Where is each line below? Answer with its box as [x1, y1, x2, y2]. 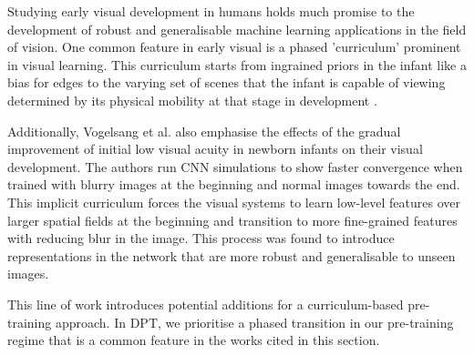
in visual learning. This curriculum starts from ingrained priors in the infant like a [7, 55, 467, 74]
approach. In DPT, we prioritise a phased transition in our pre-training [55, 312, 454, 331]
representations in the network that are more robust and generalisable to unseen [7, 246, 456, 265]
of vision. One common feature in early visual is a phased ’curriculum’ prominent [7, 37, 461, 56]
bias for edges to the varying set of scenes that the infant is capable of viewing [7, 73, 446, 92]
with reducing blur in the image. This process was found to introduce [7, 228, 395, 248]
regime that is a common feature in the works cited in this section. [7, 330, 380, 350]
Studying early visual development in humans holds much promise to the [7, 2, 415, 20]
